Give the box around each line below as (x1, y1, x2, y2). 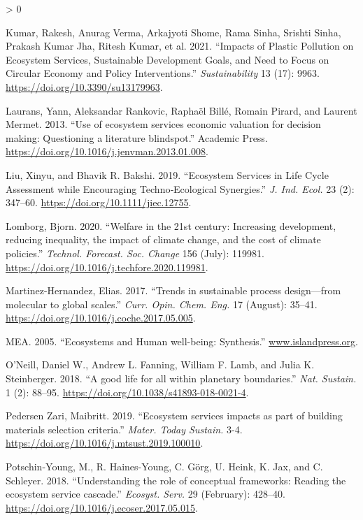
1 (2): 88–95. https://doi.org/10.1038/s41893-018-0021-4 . (6, 384, 249, 399)
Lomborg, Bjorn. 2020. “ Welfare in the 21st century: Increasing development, (6, 218, 336, 233)
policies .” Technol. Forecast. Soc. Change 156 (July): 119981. (6, 245, 265, 260)
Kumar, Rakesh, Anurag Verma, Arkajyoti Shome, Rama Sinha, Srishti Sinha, (6, 24, 341, 39)
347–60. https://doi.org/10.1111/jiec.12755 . (6, 195, 192, 210)
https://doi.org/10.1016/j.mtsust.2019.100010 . (6, 435, 204, 450)
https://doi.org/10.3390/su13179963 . (6, 79, 163, 94)
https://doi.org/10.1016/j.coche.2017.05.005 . (6, 310, 196, 325)
